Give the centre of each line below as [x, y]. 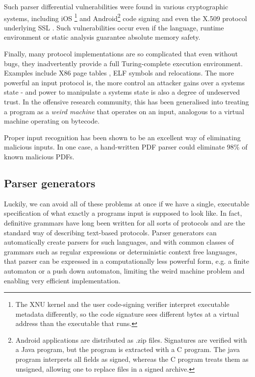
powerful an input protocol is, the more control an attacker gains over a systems [124, 82]
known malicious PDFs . [39, 156]
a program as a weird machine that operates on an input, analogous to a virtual [124, 111]
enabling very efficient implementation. [62, 280]
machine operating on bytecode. [52, 121]
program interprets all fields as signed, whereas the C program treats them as [132, 359]
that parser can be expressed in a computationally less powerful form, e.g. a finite [127, 261]
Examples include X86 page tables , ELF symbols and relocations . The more [119, 73]
